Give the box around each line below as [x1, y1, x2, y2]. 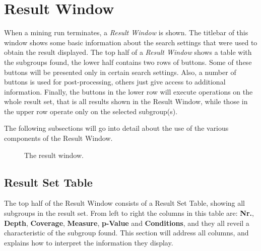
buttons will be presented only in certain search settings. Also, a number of [4, 66, 236, 77]
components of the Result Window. [4, 133, 113, 143]
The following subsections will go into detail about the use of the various [4, 123, 229, 133]
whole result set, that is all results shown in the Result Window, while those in [4, 96, 248, 107]
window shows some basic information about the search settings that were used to [4, 37, 257, 47]
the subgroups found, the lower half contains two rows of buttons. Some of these [4, 56, 252, 67]
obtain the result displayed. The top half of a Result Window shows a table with [4, 47, 252, 57]
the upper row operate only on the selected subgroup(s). [4, 106, 178, 116]
